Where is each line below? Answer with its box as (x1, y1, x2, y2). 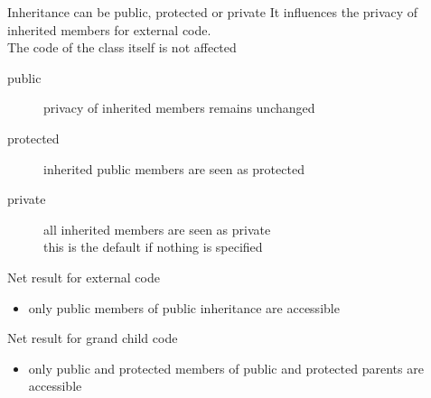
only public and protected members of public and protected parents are (28, 358, 424, 377)
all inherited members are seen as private (43, 219, 271, 238)
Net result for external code (7, 267, 160, 286)
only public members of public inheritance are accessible (28, 298, 340, 317)
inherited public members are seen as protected (43, 159, 305, 178)
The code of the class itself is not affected (7, 38, 237, 57)
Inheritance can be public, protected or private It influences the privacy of (7, 3, 418, 21)
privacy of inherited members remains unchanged (43, 98, 315, 117)
